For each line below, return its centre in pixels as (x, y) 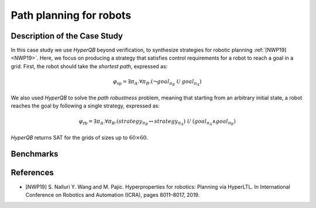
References (32, 173)
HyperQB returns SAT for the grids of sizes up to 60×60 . (80, 137)
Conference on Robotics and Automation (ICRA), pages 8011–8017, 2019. (113, 195)
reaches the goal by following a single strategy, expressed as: (85, 106)
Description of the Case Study (67, 36)
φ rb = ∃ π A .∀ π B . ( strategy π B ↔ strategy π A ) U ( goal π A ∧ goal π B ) (157, 122)
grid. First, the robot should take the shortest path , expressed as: (89, 66)
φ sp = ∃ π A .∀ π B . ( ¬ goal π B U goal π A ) (157, 83)
